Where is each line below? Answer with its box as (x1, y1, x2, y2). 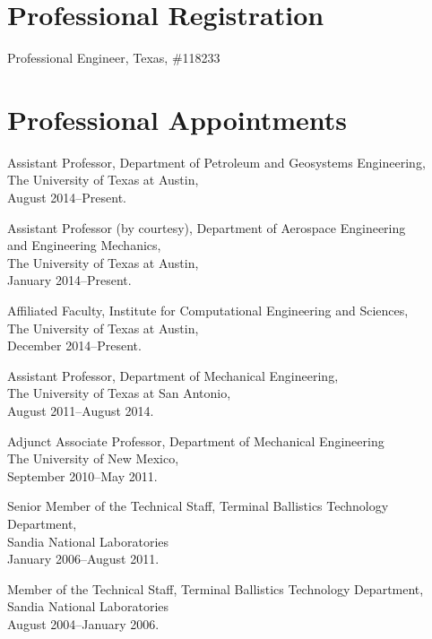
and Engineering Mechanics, (7, 236, 161, 255)
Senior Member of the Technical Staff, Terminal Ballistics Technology (7, 497, 389, 515)
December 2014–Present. (7, 336, 142, 355)
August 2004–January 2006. (7, 614, 160, 633)
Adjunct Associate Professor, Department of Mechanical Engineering (7, 431, 384, 450)
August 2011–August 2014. (7, 401, 154, 419)
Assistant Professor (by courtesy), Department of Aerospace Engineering (7, 218, 406, 237)
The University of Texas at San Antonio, (7, 384, 231, 402)
